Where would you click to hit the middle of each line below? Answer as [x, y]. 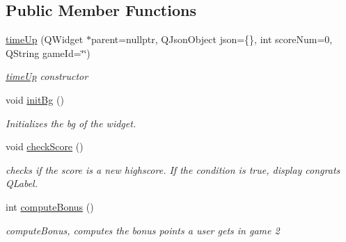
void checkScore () [45, 146]
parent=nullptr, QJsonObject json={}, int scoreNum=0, [212, 39]
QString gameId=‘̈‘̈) [48, 53]
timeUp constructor [47, 76]
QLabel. [22, 183]
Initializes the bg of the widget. [71, 123]
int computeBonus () [50, 206]
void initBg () [35, 99]
